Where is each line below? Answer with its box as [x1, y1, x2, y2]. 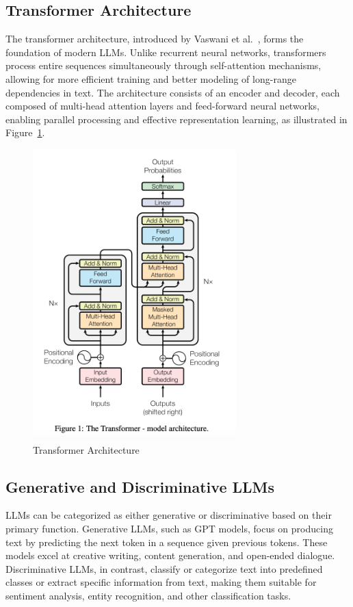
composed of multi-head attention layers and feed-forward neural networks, [5, 99, 319, 113]
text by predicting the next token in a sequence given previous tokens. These [5, 534, 328, 549]
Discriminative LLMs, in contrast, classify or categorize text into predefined [5, 561, 323, 576]
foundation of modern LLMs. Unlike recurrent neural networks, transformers [5, 44, 326, 59]
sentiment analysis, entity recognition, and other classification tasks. [5, 588, 291, 602]
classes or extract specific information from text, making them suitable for [5, 575, 317, 589]
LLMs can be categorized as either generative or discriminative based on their [5, 508, 332, 522]
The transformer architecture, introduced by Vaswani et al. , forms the [5, 31, 304, 46]
